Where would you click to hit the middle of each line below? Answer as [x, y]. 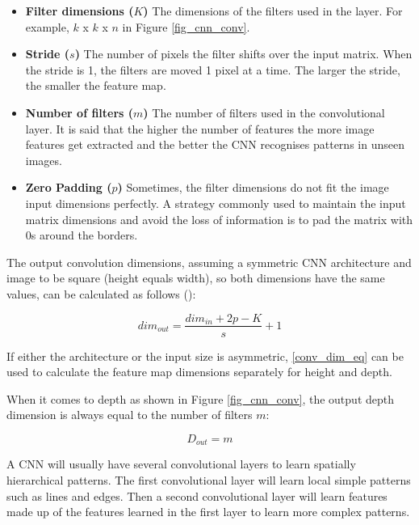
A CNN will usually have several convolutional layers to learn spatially [181, 464]
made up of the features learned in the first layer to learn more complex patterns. [208, 512]
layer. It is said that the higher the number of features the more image [200, 128]
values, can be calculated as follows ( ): [101, 293]
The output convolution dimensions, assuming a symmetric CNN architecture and [209, 262]
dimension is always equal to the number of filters [130, 415]
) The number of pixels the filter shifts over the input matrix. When [243, 54]
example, [47, 26]
